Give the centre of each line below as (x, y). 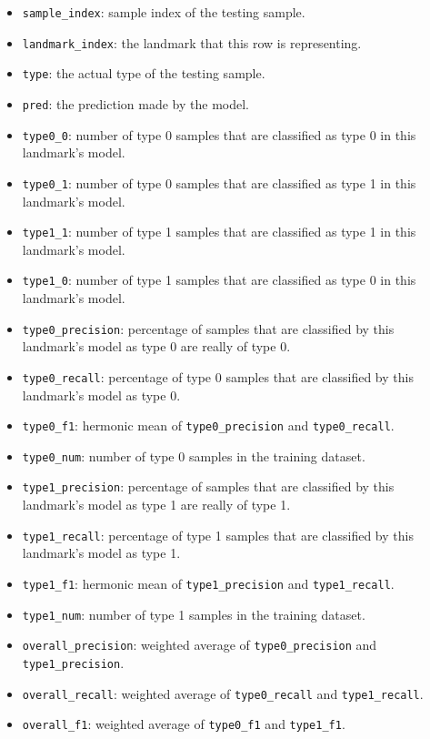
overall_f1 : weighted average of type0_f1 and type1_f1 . (184, 724)
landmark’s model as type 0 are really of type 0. (156, 346)
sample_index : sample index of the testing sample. (164, 12)
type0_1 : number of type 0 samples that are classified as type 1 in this (219, 182)
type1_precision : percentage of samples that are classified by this (208, 486)
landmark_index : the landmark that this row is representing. (192, 42)
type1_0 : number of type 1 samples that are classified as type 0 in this (219, 280)
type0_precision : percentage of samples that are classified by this (208, 328)
